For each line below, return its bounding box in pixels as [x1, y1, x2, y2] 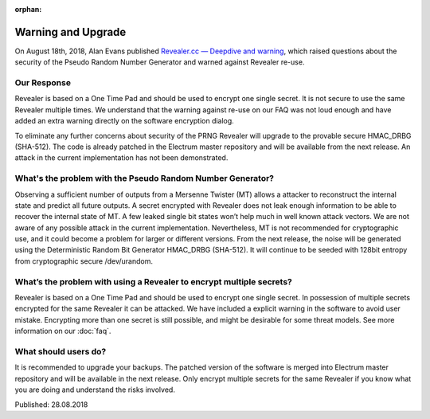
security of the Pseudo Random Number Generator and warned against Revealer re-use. [14, 57, 305, 67]
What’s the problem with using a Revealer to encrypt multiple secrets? [14, 276, 292, 287]
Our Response [14, 77, 72, 88]
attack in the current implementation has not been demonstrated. [14, 153, 229, 163]
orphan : [14, 5, 42, 14]
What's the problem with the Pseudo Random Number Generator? [14, 173, 275, 184]
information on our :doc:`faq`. [14, 327, 111, 336]
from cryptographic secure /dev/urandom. [14, 256, 154, 266]
